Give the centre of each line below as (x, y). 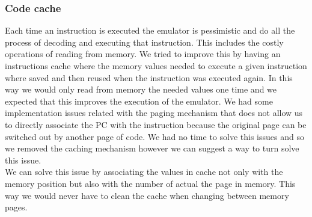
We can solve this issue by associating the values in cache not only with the (144, 172)
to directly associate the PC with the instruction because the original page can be (156, 124)
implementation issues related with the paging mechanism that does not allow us (154, 113)
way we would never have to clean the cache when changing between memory (147, 195)
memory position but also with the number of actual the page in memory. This (150, 183)
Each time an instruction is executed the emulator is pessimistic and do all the (150, 30)
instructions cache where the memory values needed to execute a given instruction (156, 66)
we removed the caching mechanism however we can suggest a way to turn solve (152, 148)
